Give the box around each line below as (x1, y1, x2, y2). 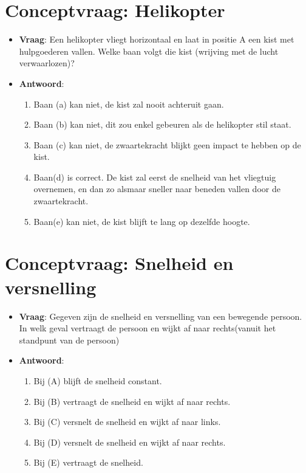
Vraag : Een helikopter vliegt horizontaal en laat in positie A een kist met (19, 33, 294, 46)
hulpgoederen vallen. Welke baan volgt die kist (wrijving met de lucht (19, 44, 279, 57)
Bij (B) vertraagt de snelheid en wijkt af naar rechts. (33, 395, 231, 407)
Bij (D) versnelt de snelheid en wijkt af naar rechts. (33, 435, 226, 448)
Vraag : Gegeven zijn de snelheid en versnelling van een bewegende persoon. (19, 309, 302, 322)
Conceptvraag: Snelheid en (5, 250, 234, 275)
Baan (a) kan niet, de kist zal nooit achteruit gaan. (33, 97, 224, 110)
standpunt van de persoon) (19, 333, 120, 346)
